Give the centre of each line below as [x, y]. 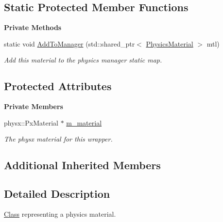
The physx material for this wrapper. [58, 139]
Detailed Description [57, 194]
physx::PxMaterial [31, 122]
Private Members [34, 106]
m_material [84, 122]
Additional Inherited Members [82, 165]
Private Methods [33, 27]
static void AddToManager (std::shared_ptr [69, 43]
